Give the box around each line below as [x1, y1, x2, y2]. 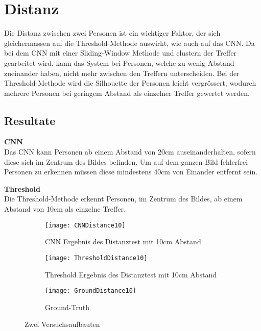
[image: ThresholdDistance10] [45, 254, 148, 262]
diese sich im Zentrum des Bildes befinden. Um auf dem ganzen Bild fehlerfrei [4, 156, 248, 167]
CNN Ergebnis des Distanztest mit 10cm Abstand [45, 236, 201, 247]
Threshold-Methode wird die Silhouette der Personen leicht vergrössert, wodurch [4, 78, 256, 88]
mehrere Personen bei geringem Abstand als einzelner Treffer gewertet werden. [4, 87, 250, 98]
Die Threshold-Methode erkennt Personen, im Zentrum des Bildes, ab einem [4, 193, 243, 204]
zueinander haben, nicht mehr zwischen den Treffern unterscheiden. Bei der [4, 67, 240, 78]
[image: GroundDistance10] [45, 287, 136, 295]
